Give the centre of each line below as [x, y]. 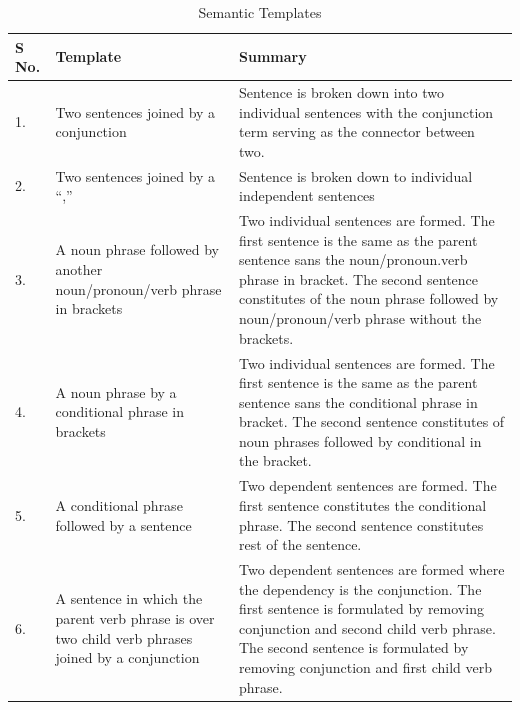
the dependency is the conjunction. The [360, 588]
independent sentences [306, 195]
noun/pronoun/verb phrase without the [360, 318]
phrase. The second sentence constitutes [361, 524]
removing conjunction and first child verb [365, 666]
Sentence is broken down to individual [355, 175]
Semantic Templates [260, 12]
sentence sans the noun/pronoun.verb [353, 259]
